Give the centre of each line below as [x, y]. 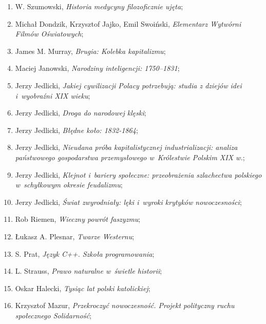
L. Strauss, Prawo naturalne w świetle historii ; [89, 271]
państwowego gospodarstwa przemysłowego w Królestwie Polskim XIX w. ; [130, 157]
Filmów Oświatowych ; [49, 34]
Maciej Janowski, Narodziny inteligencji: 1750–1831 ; [97, 68]
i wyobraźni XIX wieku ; [53, 95]
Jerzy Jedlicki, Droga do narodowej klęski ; [81, 113]
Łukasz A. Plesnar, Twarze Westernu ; [75, 236]
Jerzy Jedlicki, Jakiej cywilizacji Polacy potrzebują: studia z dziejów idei [128, 85]
